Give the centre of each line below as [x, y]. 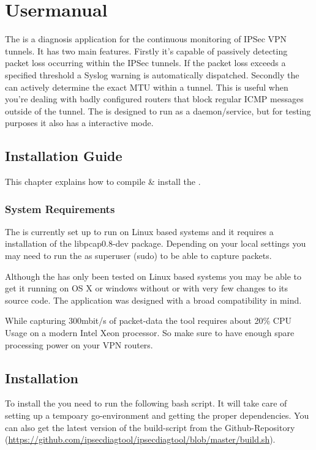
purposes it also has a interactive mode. [79, 123]
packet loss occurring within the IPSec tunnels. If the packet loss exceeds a [145, 63]
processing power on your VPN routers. [79, 344]
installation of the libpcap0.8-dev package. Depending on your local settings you [156, 243]
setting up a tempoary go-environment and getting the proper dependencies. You [157, 415]
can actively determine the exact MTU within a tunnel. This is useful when [147, 87]
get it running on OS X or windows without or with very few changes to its [146, 288]
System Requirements [60, 208]
